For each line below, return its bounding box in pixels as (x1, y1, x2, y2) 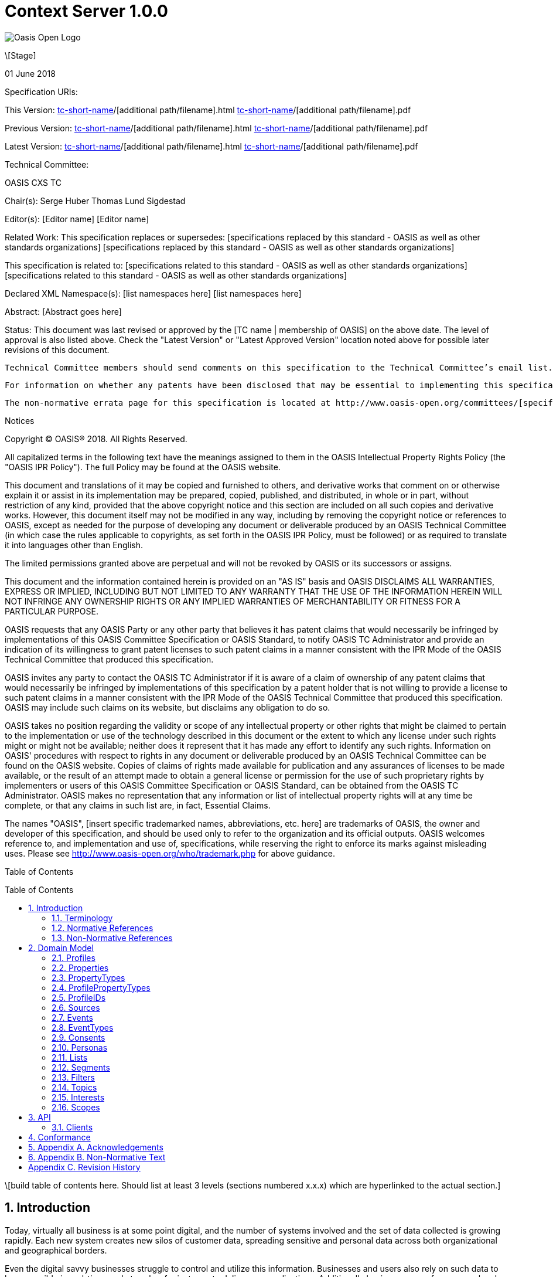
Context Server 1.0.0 (5, 1, 168, 21)
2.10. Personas (52, 1042, 108, 1052)
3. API (28, 1112, 51, 1122)
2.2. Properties (52, 962, 109, 973)
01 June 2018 (5, 68, 56, 79)
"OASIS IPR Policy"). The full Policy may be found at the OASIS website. (5, 461, 281, 472)
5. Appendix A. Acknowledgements (28, 1142, 163, 1152)
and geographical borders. (5, 1245, 107, 1255)
